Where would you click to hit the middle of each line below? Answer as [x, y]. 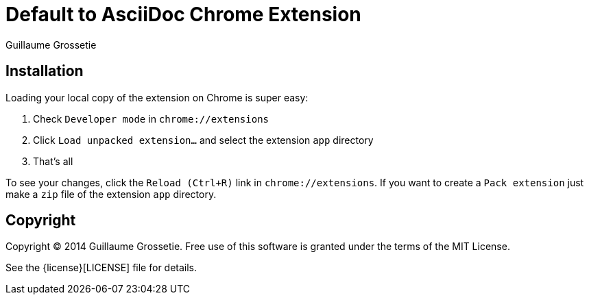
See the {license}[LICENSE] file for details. [101, 268]
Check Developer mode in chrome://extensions [151, 118]
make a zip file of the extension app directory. [111, 194]
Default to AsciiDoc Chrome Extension [183, 14]
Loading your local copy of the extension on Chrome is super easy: [157, 97]
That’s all [53, 161]
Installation [45, 71]
